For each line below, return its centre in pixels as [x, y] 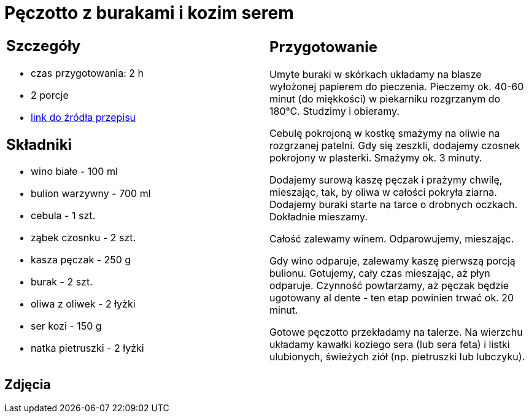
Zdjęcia [28, 384]
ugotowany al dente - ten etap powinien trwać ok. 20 [392, 298]
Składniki [39, 144]
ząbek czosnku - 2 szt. [83, 238]
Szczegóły [44, 45]
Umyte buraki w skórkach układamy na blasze [376, 75]
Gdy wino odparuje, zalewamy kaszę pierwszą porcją [392, 261]
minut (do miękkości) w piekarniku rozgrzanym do [385, 99]
